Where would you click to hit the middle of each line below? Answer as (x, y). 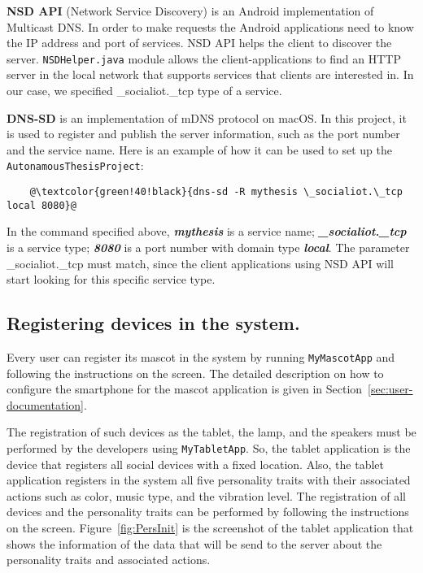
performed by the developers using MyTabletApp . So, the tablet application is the (209, 447)
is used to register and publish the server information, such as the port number (203, 134)
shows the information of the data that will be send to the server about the (194, 543)
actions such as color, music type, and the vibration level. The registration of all (206, 495)
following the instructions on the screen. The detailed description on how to (195, 373)
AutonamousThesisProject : (75, 165)
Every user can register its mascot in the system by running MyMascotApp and (201, 356)
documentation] (45, 404)
